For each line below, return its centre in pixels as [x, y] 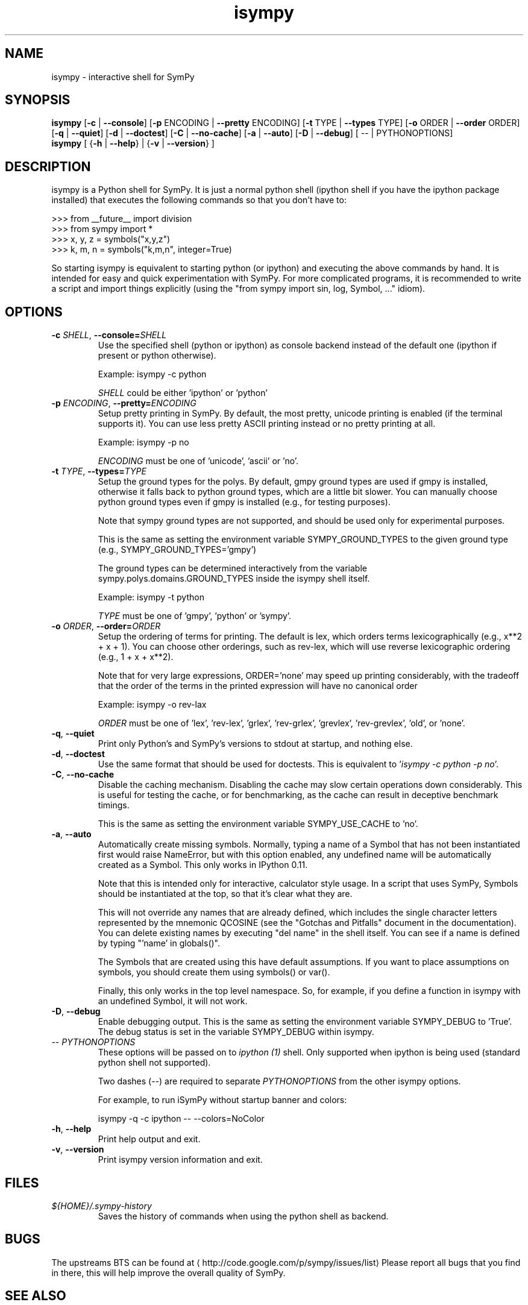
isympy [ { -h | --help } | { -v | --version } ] [133, 143]
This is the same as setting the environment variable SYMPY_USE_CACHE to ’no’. [258, 824]
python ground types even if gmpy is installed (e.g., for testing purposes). [244, 502]
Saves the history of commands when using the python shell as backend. [243, 1216]
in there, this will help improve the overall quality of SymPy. [168, 1272]
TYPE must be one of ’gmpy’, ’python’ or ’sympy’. [195, 616]
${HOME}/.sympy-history [102, 1206]
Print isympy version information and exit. [180, 1160]
